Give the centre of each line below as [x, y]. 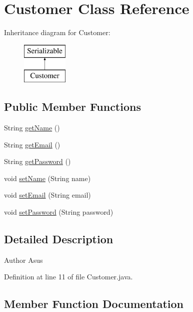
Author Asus [23, 260]
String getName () [32, 128]
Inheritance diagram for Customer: [57, 32]
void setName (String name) [47, 178]
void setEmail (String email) [47, 195]
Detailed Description [59, 239]
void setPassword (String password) [59, 212]
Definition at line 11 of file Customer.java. [68, 277]
